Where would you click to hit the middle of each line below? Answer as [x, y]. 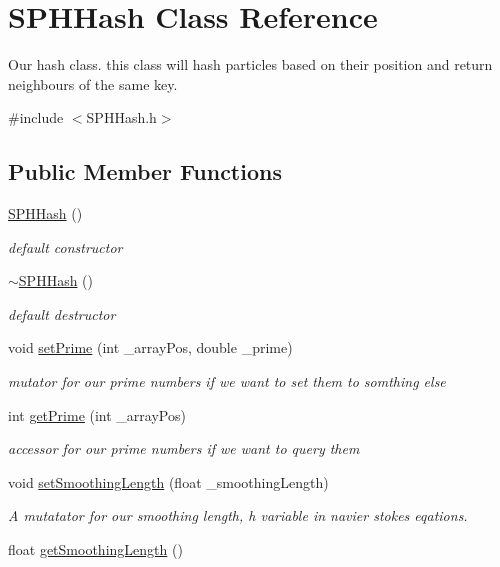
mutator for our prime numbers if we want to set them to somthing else [227, 381]
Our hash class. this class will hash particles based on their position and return [250, 64]
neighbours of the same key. [93, 83]
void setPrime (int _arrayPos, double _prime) [150, 347]
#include [36, 117]
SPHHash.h [121, 117]
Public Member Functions [145, 171]
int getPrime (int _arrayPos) [97, 414]
